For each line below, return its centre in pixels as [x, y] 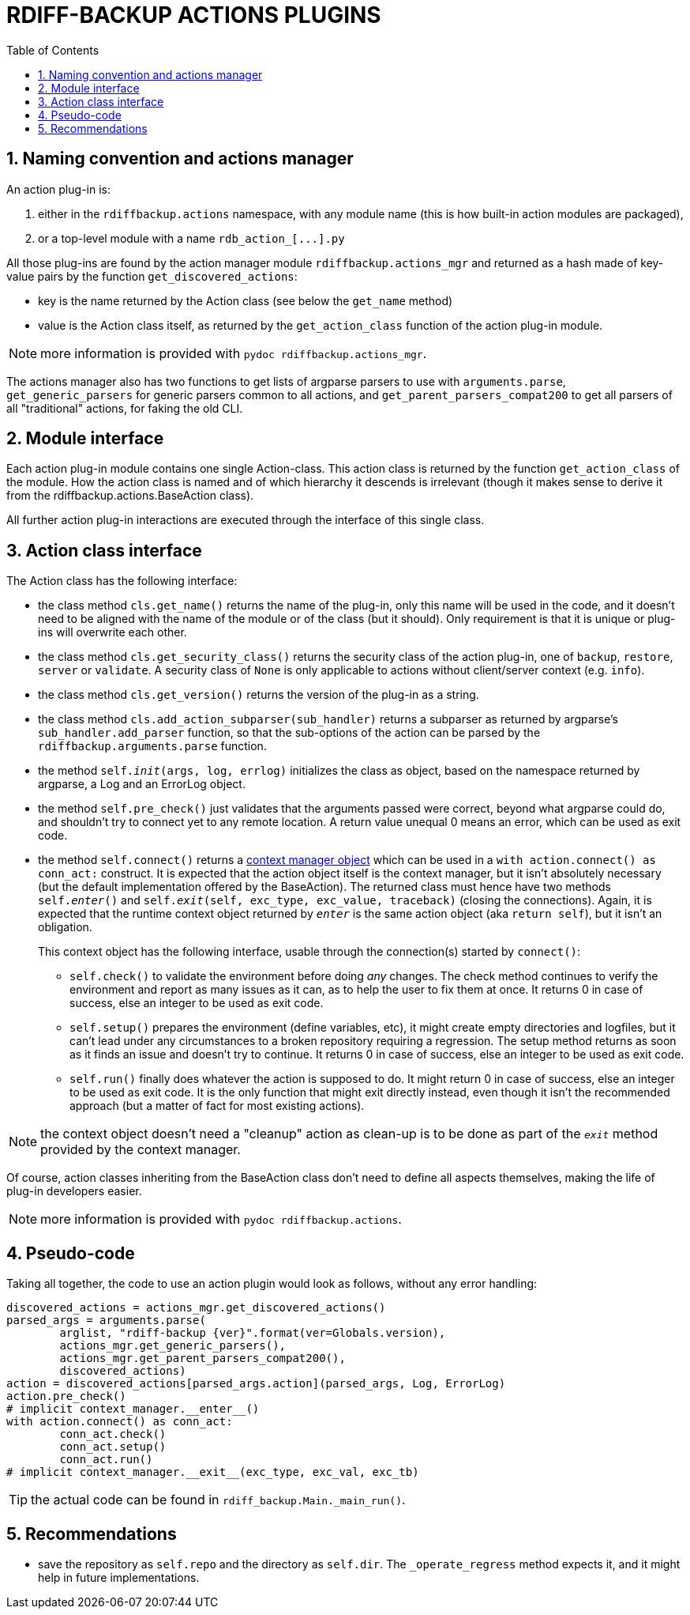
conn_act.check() [113, 1434]
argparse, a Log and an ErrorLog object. [142, 784]
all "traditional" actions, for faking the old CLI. [125, 408]
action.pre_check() [66, 1396]
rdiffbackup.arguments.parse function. [152, 746]
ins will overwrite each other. [112, 632]
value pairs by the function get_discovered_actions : [152, 276]
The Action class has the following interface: [122, 581]
